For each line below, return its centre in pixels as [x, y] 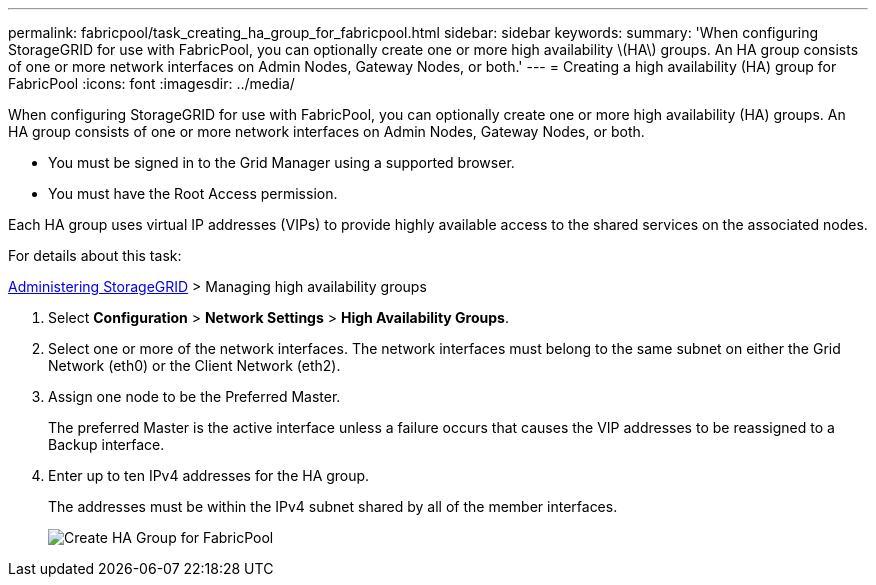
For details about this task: [95, 255]
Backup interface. [106, 444]
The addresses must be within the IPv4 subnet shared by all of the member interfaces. [333, 506]
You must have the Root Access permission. [193, 193]
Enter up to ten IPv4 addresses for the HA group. [209, 475]
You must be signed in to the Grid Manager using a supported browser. [281, 162]
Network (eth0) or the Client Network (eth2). [194, 365]
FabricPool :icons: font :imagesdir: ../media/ [151, 83]
